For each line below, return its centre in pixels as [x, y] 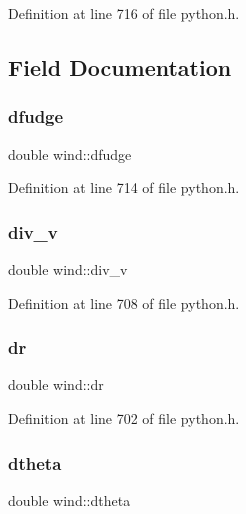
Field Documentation [120, 66]
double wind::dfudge [70, 153]
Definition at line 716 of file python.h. [124, 13]
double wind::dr [56, 384]
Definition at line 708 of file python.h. [124, 302]
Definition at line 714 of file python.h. [124, 187]
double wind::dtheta [69, 499]
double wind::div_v [68, 269]
